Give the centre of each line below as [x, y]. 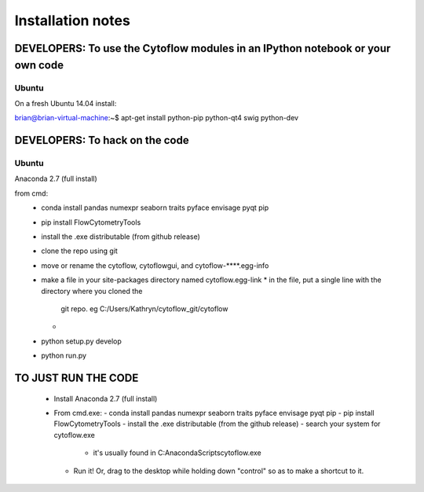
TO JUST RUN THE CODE [77, 378]
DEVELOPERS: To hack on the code [102, 140]
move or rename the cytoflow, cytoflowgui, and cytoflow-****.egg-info [155, 265]
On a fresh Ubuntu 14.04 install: [66, 103]
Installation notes [73, 20]
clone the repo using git [79, 251]
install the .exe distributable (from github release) [121, 237]
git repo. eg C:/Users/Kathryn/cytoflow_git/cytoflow [144, 308]
